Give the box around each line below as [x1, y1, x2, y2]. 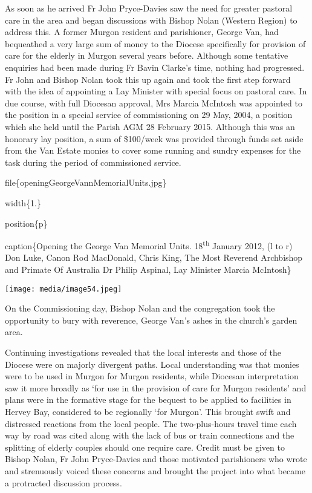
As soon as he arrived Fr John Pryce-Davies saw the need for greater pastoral [5, 2, 293, 14]
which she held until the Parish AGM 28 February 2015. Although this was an [5, 120, 295, 132]
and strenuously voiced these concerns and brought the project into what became [5, 464, 306, 477]
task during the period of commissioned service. [5, 155, 181, 168]
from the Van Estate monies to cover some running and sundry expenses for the [5, 144, 301, 157]
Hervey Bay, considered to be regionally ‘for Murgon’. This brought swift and [5, 405, 291, 417]
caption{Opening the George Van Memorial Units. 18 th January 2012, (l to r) [5, 238, 293, 252]
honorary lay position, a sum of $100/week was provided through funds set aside [5, 132, 304, 145]
